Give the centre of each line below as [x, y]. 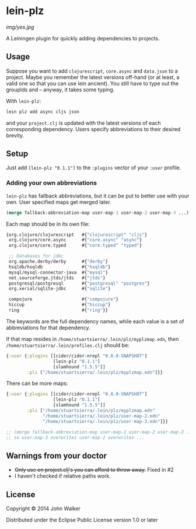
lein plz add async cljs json [43, 112]
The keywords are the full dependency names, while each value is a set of [95, 321]
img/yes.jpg [20, 27]
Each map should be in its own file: [48, 224]
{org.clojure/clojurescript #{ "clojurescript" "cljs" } [77, 235]
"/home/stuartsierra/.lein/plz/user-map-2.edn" [101, 416]
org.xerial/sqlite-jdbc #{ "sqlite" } [60, 289]
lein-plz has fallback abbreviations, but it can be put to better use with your [98, 196]
